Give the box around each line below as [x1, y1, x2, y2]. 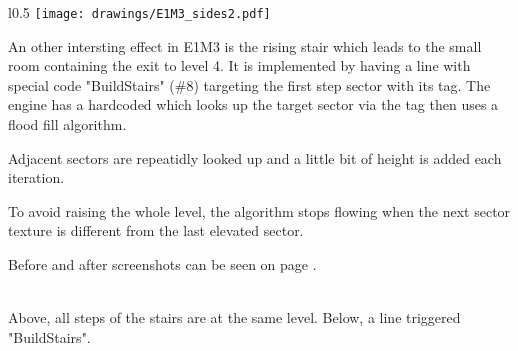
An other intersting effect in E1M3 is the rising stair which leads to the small [8, 35, 482, 56]
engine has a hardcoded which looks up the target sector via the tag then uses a [8, 94, 499, 115]
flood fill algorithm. [8, 114, 127, 135]
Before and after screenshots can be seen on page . [8, 254, 317, 274]
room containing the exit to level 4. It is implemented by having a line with [8, 55, 471, 76]
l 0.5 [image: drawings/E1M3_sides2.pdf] [8, 2, 271, 22]
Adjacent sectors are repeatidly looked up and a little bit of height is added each [8, 147, 502, 168]
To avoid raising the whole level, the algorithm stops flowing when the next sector [8, 200, 511, 221]
